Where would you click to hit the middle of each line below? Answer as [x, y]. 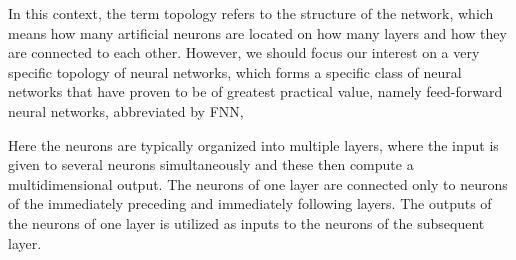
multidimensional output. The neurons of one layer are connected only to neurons [258, 183]
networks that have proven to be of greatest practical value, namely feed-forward [255, 91]
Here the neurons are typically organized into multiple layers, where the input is [253, 144]
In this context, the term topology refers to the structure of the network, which [251, 13]
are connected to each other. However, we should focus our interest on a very [244, 52]
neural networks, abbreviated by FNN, [126, 110]
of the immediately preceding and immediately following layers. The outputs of [250, 203]
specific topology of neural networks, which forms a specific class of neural [235, 71]
